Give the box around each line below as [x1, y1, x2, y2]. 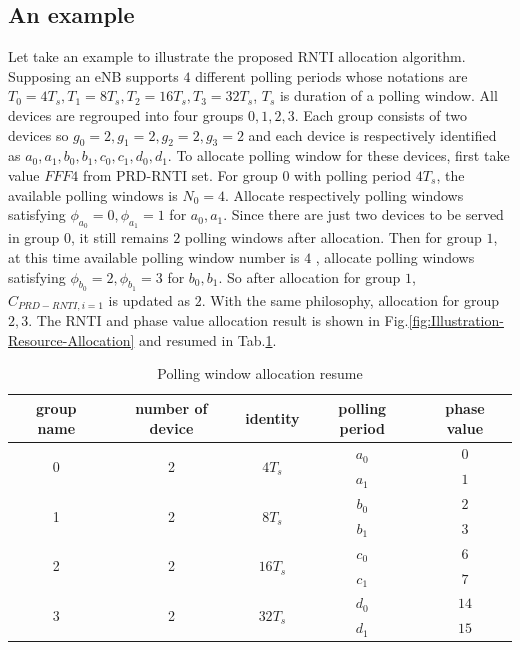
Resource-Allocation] [8, 329, 135, 350]
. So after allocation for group [218, 266, 401, 287]
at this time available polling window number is [8, 246, 300, 267]
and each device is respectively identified [248, 124, 497, 145]
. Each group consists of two [294, 104, 467, 125]
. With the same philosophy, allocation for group [201, 289, 500, 310]
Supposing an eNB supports [8, 65, 179, 86]
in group [8, 227, 60, 248]
